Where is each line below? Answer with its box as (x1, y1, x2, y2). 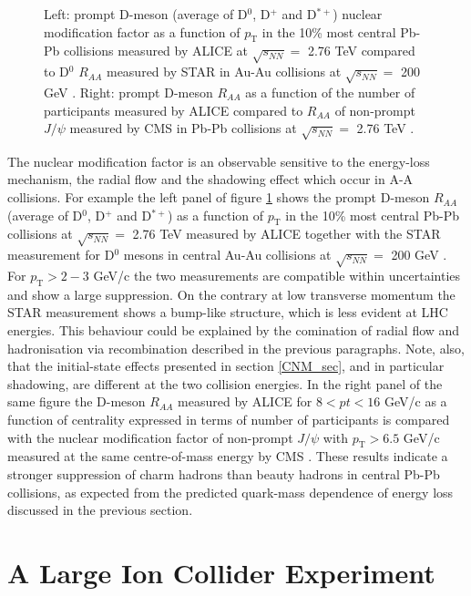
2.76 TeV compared (307, 41, 415, 60)
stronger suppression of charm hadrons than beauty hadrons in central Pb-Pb (7, 464, 440, 483)
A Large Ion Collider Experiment (7, 553, 435, 591)
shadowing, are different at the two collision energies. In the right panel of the (7, 374, 443, 393)
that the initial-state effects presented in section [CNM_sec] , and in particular (7, 356, 445, 375)
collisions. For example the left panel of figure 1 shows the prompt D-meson (7, 188, 430, 207)
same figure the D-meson (7, 392, 146, 411)
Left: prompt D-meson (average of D (44, 5, 248, 23)
